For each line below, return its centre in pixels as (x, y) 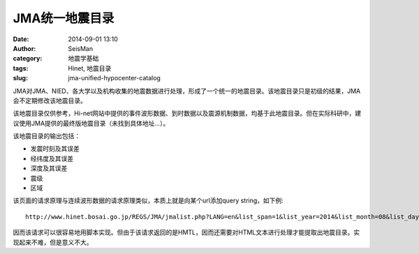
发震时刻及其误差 (55, 149)
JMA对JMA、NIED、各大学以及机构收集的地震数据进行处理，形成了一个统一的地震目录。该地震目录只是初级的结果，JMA (187, 91)
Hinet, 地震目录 (90, 68)
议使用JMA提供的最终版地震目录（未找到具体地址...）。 (91, 123)
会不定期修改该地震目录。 (50, 100)
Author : (24, 48)
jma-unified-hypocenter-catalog (114, 78)
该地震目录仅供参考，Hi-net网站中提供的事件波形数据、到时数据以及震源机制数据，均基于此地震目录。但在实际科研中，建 (187, 113)
